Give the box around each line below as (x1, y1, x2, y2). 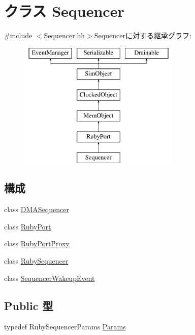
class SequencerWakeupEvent (4, 272, 95, 283)
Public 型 (4, 297, 53, 313)
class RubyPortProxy (4, 238, 70, 249)
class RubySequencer (4, 255, 69, 266)
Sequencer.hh (44, 30, 85, 41)
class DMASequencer (4, 204, 69, 215)
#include (4, 30, 32, 41)
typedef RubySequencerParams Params (4, 321, 126, 332)
